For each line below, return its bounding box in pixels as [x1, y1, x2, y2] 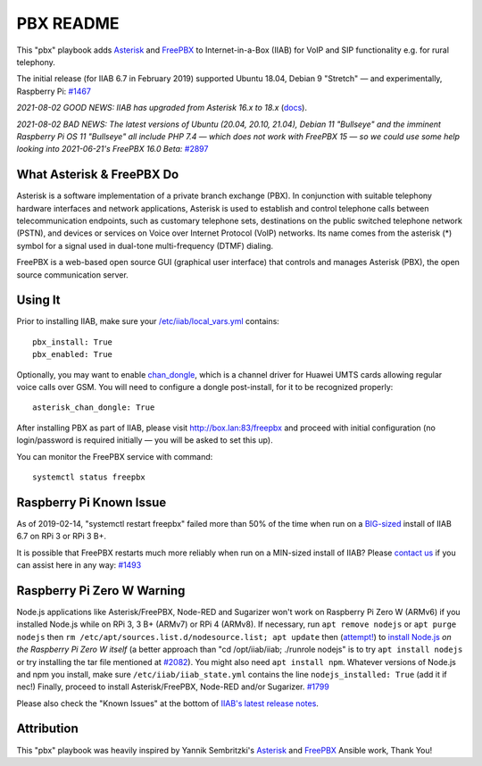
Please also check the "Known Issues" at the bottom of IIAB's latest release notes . [16, 697, 319, 709]
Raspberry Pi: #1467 [16, 86, 91, 96]
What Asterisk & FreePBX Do [16, 167, 179, 182]
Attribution [16, 721, 79, 737]
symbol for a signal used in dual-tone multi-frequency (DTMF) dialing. [16, 240, 274, 251]
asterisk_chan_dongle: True [32, 403, 155, 412]
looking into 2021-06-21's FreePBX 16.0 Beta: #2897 [16, 144, 209, 154]
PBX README [16, 13, 120, 33]
